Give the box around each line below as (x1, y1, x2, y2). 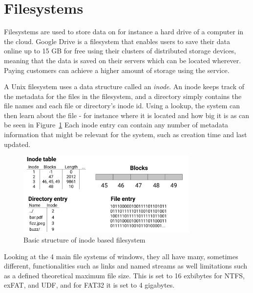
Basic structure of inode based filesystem (23, 235, 146, 245)
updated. (4, 139, 31, 149)
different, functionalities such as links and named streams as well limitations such (4, 261, 248, 271)
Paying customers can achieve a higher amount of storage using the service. (4, 65, 230, 75)
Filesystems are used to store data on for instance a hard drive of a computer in (4, 26, 244, 37)
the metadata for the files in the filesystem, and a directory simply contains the (4, 91, 242, 101)
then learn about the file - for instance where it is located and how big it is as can (4, 110, 250, 120)
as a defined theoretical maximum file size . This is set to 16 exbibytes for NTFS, (4, 270, 245, 280)
